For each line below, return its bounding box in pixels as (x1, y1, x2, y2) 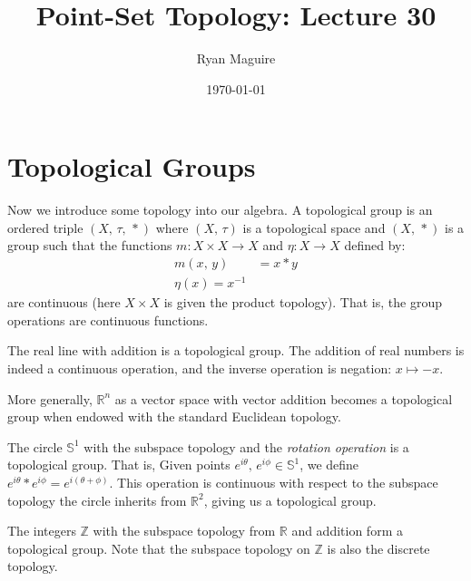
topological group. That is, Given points (7, 455, 231, 474)
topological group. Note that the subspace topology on (7, 538, 310, 557)
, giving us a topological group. (203, 490, 377, 509)
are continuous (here (7, 293, 121, 312)
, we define (299, 455, 359, 474)
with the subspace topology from (93, 521, 276, 540)
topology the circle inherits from (7, 490, 187, 509)
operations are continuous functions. (7, 310, 209, 329)
